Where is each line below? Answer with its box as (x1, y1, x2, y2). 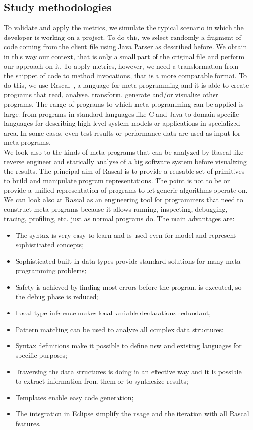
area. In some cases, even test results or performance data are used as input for (4, 127, 241, 137)
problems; (58, 265, 87, 275)
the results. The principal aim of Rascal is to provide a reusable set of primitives (4, 166, 245, 176)
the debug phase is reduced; (15, 291, 98, 301)
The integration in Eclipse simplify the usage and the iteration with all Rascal (15, 409, 249, 419)
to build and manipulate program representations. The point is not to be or (4, 175, 230, 185)
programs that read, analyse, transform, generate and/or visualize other (4, 89, 218, 99)
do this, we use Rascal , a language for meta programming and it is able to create (4, 79, 249, 90)
